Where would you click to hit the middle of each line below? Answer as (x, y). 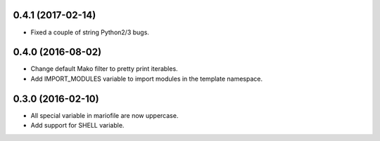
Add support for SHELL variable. (77, 126)
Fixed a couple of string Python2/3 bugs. (90, 32)
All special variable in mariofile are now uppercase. (104, 115)
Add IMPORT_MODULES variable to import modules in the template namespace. (147, 79)
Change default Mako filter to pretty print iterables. (104, 69)
